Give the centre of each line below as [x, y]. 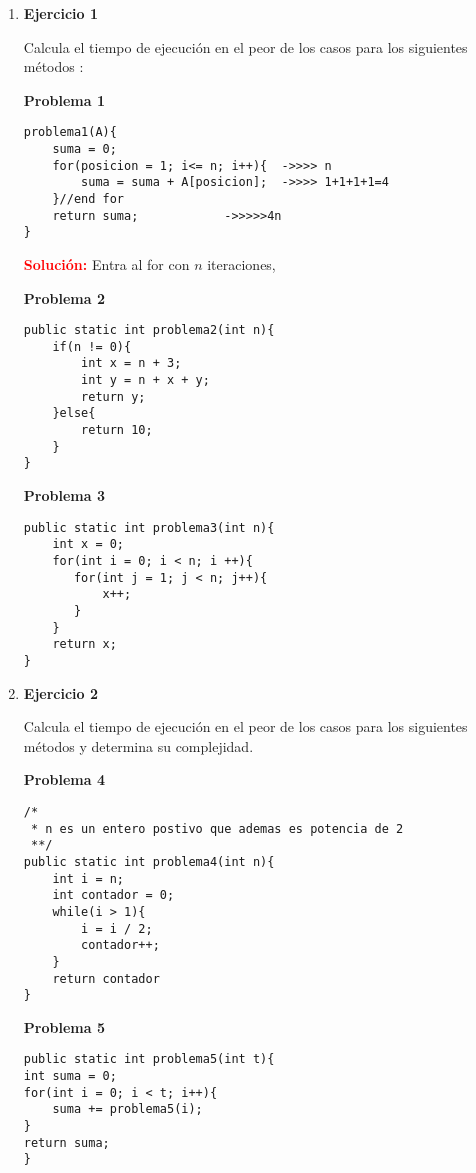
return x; [84, 644]
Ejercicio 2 [61, 692]
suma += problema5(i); [127, 1109]
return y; [113, 396]
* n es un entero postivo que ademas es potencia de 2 [217, 828]
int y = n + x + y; [145, 380]
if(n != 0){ [92, 346]
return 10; [117, 430]
